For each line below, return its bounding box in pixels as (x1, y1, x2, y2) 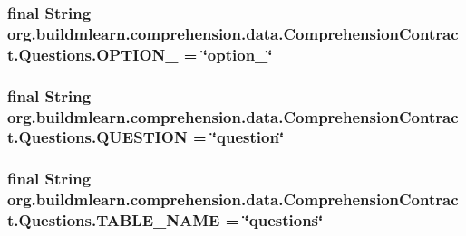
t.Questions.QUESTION (7, 126, 188, 148)
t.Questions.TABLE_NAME (7, 209, 220, 231)
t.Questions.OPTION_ (7, 42, 179, 65)
